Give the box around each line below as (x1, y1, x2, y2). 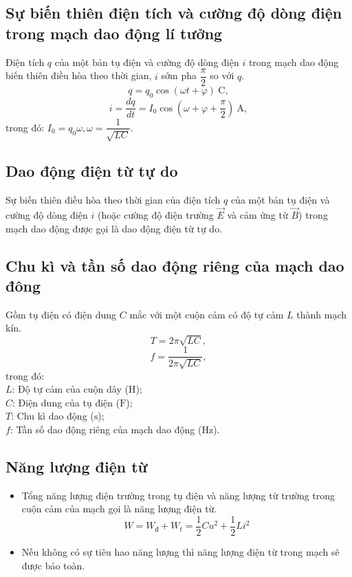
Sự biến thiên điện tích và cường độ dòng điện (5, 2, 342, 23)
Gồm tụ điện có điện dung (5, 307, 117, 321)
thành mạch (296, 307, 347, 321)
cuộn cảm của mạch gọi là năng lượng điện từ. (21, 501, 217, 516)
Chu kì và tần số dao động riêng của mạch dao (5, 254, 344, 276)
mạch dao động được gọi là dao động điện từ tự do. (5, 221, 223, 235)
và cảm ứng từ (227, 207, 288, 221)
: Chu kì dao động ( (11, 409, 94, 423)
